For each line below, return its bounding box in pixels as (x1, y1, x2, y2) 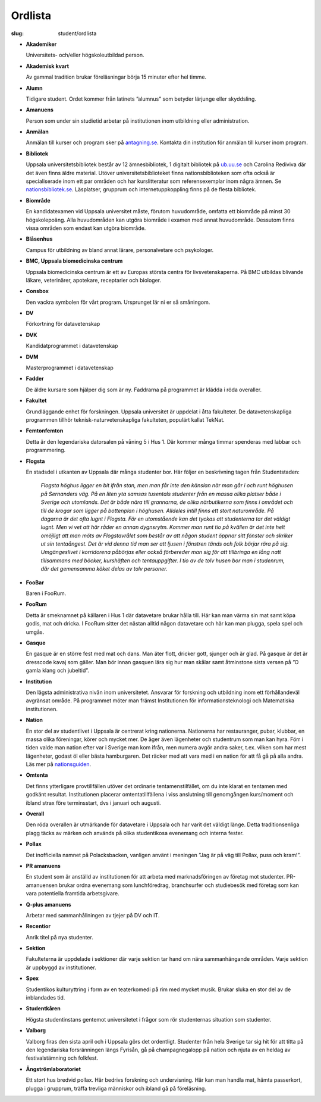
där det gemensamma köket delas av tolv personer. (40, 565, 168, 572)
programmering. (26, 447, 66, 454)
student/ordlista (58, 30, 97, 37)
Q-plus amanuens (26, 901, 71, 908)
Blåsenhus (26, 235, 53, 242)
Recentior (26, 923, 51, 930)
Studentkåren (26, 1005, 61, 1012)
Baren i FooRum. (26, 590, 67, 597)
